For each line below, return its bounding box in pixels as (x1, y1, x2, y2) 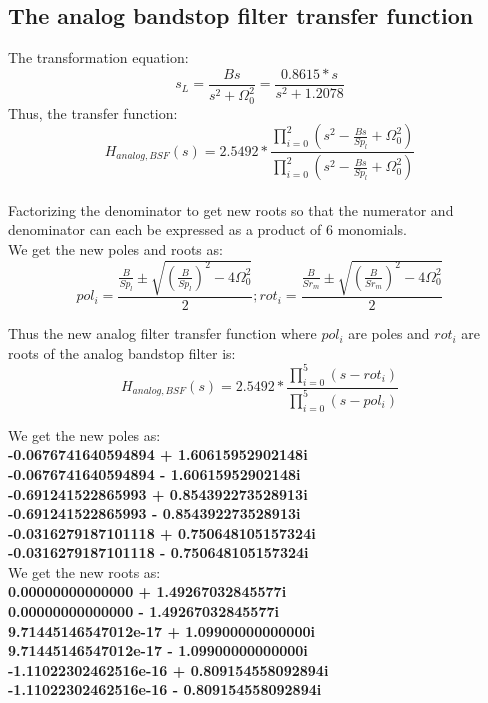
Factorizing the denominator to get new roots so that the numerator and (8, 199, 454, 220)
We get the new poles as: (8, 424, 161, 445)
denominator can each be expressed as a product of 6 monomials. (8, 219, 408, 240)
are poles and (348, 323, 430, 344)
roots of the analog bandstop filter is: (8, 342, 236, 363)
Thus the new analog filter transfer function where (8, 323, 317, 344)
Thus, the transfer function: (8, 102, 178, 123)
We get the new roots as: (8, 561, 161, 582)
